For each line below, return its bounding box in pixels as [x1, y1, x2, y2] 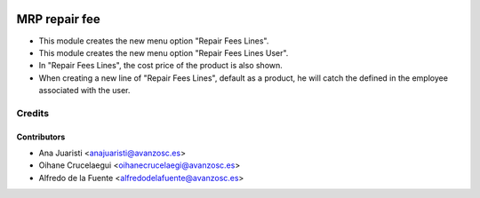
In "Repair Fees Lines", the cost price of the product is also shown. [38, 60, 284, 71]
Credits [16, 107, 49, 119]
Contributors [16, 131, 66, 142]
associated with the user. [38, 85, 131, 96]
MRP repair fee [16, 12, 101, 27]
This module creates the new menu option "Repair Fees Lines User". [38, 47, 289, 58]
